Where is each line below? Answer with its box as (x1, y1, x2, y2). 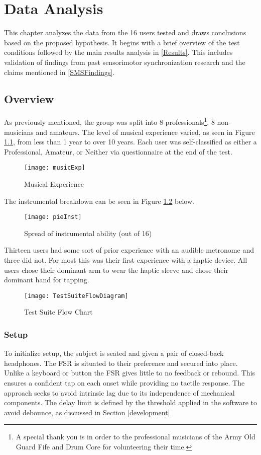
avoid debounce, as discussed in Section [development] (4, 407, 170, 417)
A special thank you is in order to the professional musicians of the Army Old (16, 431, 255, 442)
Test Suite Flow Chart (24, 307, 93, 317)
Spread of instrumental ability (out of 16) (24, 227, 152, 238)
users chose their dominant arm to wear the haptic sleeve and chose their (4, 264, 228, 275)
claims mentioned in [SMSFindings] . (4, 66, 115, 77)
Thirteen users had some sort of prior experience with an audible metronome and (4, 245, 254, 255)
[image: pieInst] (24, 213, 82, 221)
